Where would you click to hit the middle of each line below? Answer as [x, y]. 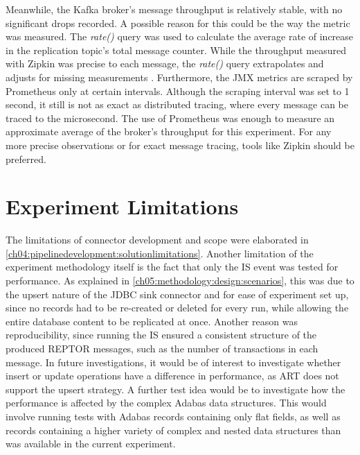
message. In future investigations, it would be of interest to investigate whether [173, 362]
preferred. [26, 158]
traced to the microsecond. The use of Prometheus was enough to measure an [170, 118]
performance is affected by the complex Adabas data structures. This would [166, 403]
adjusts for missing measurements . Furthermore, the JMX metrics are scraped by [179, 77]
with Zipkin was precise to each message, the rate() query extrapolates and [165, 63]
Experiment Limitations [122, 206]
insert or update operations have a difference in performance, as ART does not [172, 376]
